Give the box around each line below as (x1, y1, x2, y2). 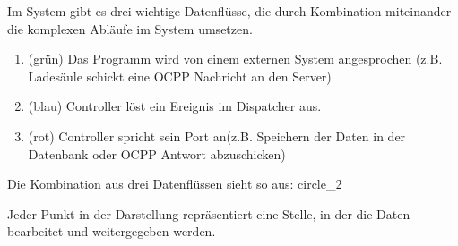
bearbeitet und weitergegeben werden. (7, 222, 216, 241)
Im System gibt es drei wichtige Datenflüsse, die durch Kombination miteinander (7, 2, 452, 20)
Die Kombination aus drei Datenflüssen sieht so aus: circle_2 (7, 174, 342, 193)
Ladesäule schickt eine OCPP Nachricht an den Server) (28, 66, 332, 85)
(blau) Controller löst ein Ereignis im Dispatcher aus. (28, 97, 322, 115)
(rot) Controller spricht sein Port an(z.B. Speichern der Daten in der (28, 126, 406, 145)
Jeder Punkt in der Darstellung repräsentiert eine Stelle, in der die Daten (7, 204, 410, 223)
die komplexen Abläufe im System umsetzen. (7, 19, 253, 38)
